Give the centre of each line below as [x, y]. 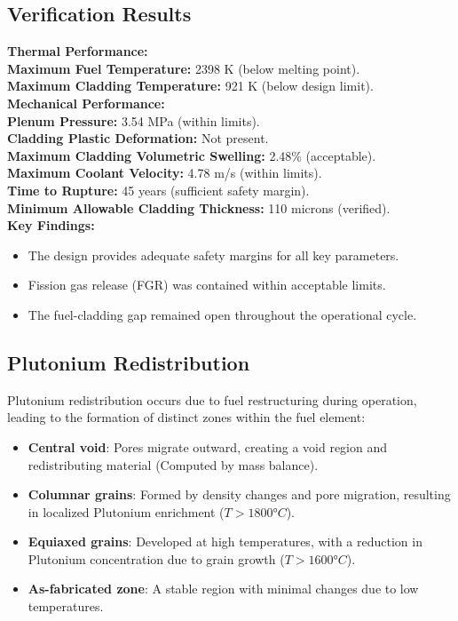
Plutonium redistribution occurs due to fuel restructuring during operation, [212, 399]
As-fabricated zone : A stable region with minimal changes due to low [223, 589]
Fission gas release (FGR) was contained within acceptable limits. [207, 285]
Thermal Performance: [78, 51]
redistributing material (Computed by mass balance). [173, 464]
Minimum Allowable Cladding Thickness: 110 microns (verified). [199, 207]
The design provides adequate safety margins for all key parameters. [213, 255]
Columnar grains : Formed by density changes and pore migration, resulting [239, 494]
